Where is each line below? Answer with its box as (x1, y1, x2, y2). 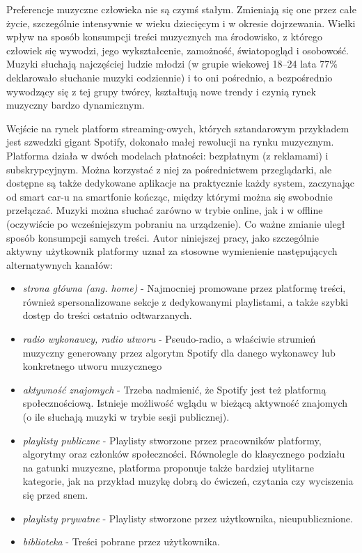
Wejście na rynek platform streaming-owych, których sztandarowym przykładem (6, 120, 349, 135)
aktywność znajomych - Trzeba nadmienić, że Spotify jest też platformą (22, 382, 326, 396)
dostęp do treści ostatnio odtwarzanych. (22, 308, 192, 322)
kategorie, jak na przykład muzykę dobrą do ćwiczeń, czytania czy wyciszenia (22, 474, 354, 488)
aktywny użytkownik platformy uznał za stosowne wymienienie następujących (6, 244, 338, 258)
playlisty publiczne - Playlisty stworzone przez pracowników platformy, (22, 433, 322, 447)
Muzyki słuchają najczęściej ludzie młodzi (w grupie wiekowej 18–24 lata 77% (6, 56, 338, 71)
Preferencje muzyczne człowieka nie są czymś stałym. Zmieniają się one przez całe (6, 2, 357, 16)
